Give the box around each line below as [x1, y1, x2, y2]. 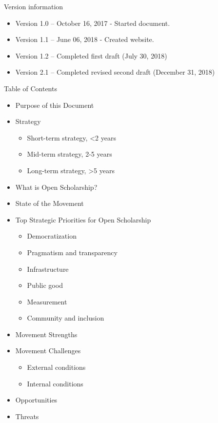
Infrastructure [27, 263, 69, 274]
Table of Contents [4, 83, 57, 93]
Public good [27, 280, 63, 290]
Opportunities [15, 395, 58, 405]
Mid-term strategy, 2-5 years [27, 149, 112, 159]
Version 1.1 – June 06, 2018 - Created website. [15, 34, 154, 44]
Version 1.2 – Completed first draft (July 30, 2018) [15, 50, 167, 60]
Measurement [27, 296, 67, 306]
